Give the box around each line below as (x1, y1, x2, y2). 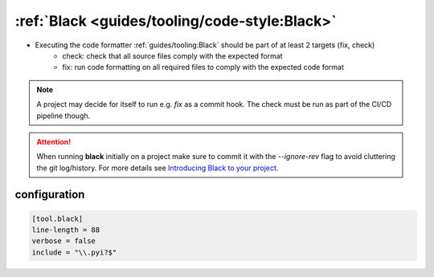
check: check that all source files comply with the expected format (62, 51, 283, 60)
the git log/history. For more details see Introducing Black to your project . (36, 163, 279, 173)
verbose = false (31, 237, 96, 246)
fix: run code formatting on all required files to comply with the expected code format (62, 63, 345, 72)
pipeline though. (36, 111, 91, 120)
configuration (14, 188, 85, 202)
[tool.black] (31, 214, 84, 223)
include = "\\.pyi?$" (31, 247, 117, 257)
